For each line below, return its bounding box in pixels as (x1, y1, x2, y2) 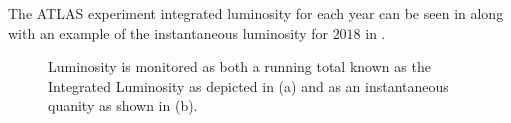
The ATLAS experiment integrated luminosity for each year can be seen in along (8, 3, 504, 23)
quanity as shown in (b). (48, 95, 198, 116)
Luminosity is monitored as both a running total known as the (48, 56, 431, 77)
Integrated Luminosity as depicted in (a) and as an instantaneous (48, 75, 449, 96)
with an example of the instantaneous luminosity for (8, 22, 328, 43)
